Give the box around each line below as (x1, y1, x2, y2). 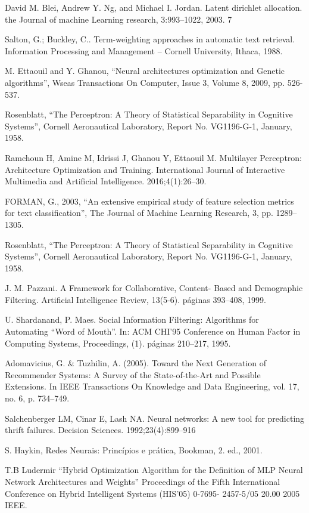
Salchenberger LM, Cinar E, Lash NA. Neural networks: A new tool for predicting (5, 412, 305, 424)
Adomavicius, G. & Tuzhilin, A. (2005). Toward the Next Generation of (5, 357, 267, 369)
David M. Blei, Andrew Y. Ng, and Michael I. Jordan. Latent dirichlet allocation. (5, 1, 302, 13)
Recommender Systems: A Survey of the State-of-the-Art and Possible (5, 368, 261, 381)
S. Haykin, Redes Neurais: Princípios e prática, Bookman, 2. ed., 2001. (5, 443, 263, 456)
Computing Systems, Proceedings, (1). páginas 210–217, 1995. (5, 336, 231, 349)
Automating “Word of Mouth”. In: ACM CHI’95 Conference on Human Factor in (5, 325, 301, 338)
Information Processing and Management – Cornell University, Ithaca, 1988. (5, 44, 283, 57)
